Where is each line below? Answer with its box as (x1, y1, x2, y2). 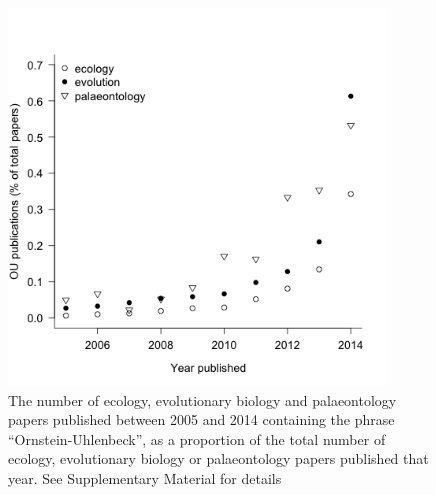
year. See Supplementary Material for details (8, 467, 282, 488)
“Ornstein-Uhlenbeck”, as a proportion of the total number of (8, 428, 386, 449)
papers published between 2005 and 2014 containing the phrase (8, 409, 395, 430)
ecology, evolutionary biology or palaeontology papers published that (8, 448, 429, 469)
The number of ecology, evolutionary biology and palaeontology (8, 389, 397, 410)
